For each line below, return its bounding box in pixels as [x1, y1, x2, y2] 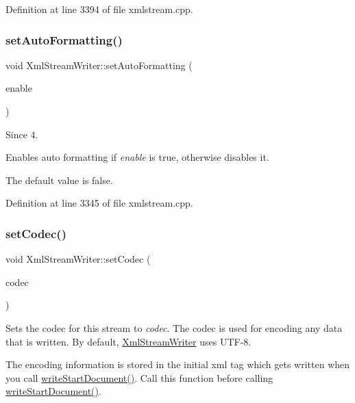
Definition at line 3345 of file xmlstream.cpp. [5, 196, 193, 210]
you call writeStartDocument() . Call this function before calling [5, 370, 273, 385]
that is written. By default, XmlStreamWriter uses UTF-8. [5, 334, 252, 348]
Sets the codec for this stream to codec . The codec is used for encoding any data [5, 320, 343, 335]
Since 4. [5, 127, 38, 141]
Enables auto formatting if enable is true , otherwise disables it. [5, 150, 269, 164]
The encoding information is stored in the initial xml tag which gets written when [5, 357, 350, 372]
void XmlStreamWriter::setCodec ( [5, 252, 151, 266]
